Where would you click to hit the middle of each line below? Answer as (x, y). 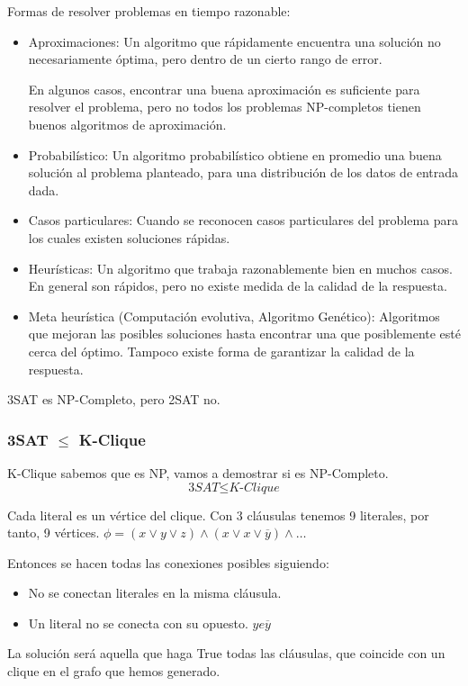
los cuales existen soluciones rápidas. (129, 237)
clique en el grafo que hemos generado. (114, 671)
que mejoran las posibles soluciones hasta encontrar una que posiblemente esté (244, 334)
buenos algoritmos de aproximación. (127, 124)
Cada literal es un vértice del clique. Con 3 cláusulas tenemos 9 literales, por (218, 514)
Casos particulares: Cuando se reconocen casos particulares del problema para (243, 220)
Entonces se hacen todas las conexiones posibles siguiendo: (168, 562)
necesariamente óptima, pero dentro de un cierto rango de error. (205, 59)
